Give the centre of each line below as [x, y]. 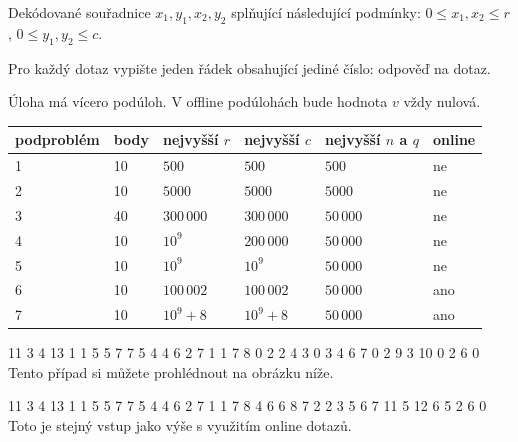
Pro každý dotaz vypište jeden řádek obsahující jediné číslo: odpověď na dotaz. [249, 67]
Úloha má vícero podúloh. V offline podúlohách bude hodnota [198, 101]
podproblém [57, 139]
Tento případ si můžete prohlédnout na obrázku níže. [171, 371]
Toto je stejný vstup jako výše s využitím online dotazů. [180, 425]
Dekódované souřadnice [79, 12]
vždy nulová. [442, 101]
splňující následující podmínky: [326, 12]
